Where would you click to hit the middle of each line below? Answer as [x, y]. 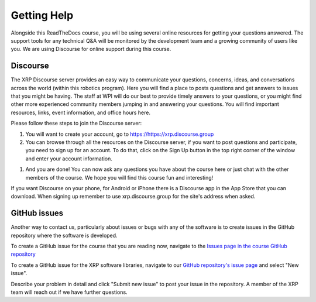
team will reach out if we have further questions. [69, 292]
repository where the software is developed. [64, 235]
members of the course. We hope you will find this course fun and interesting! [119, 177]
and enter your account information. [69, 159]
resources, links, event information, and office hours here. [80, 112]
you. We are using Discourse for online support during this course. [91, 49]
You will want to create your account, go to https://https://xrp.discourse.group [120, 134]
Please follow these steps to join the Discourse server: [76, 123]
